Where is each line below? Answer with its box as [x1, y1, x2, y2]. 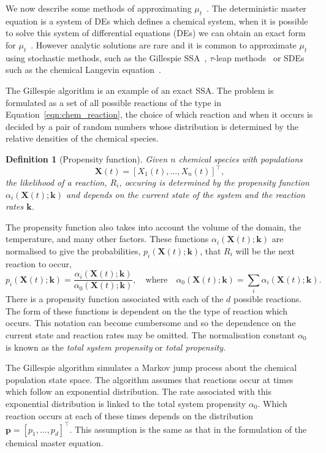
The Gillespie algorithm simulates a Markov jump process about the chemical [6, 361, 297, 374]
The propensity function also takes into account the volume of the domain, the [6, 220, 301, 233]
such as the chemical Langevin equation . [6, 63, 161, 76]
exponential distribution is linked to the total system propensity [6, 397, 246, 409]
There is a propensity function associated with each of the [6, 292, 224, 305]
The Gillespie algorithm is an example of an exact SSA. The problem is [6, 83, 274, 96]
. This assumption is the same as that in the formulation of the [69, 422, 307, 435]
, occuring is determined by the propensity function [119, 176, 309, 189]
